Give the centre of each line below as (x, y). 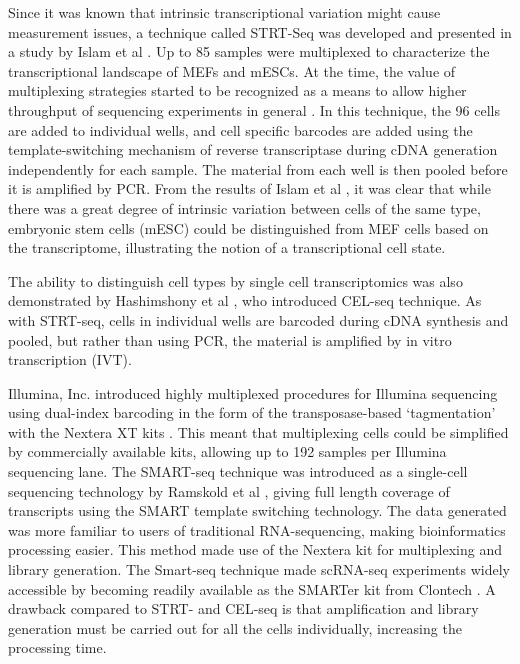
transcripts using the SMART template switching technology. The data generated (257, 510)
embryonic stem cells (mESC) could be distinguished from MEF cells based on (248, 227)
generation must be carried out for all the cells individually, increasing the (235, 627)
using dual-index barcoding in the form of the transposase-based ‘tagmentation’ (252, 412)
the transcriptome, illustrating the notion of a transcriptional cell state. (227, 247)
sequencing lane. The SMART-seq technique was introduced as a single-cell (238, 471)
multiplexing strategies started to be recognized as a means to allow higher (237, 90)
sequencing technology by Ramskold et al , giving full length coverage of (229, 490)
